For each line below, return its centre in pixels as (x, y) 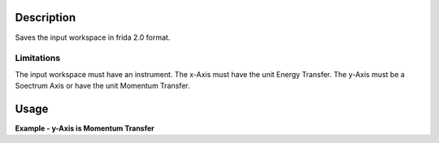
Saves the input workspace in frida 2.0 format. (93, 37)
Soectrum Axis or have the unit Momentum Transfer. (102, 86)
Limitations (38, 58)
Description (46, 17)
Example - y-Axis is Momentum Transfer (85, 128)
